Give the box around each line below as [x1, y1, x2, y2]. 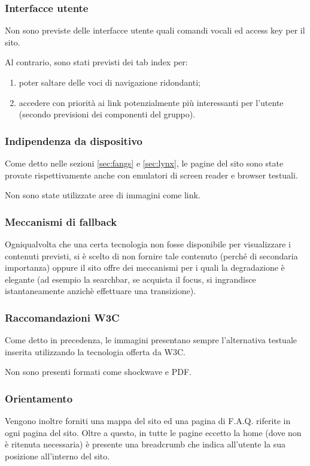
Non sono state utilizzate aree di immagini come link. [5, 189, 200, 201]
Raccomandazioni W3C [5, 310, 120, 325]
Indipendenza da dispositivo [5, 133, 142, 148]
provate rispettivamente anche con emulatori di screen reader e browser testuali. [5, 168, 298, 181]
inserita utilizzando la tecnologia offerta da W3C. [5, 345, 186, 358]
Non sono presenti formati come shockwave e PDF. [5, 365, 192, 378]
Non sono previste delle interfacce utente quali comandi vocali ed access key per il [5, 24, 305, 37]
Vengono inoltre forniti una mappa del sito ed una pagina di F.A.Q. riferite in [5, 414, 291, 427]
